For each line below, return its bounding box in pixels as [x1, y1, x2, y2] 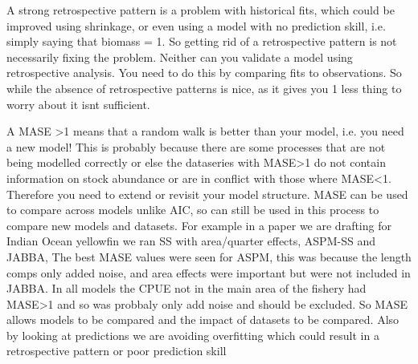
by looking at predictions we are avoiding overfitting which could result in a [6, 326, 379, 343]
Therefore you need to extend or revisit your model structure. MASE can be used [6, 185, 408, 202]
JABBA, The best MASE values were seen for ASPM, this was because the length [6, 248, 412, 265]
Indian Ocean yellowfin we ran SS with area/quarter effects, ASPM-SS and [6, 233, 375, 249]
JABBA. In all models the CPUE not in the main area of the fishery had [6, 280, 367, 297]
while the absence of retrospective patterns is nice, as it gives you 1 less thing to [6, 79, 402, 96]
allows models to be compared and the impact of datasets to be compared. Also [6, 311, 400, 328]
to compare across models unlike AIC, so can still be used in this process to [6, 201, 379, 218]
